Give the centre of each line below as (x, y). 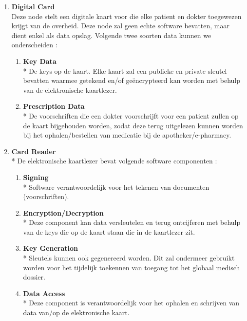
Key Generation (50, 248)
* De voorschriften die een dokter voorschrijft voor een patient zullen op (131, 115)
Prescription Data (54, 106)
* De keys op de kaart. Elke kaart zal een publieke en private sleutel (125, 70)
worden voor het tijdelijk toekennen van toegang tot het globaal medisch (132, 267)
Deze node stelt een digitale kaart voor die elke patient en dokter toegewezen (126, 16)
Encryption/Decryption (63, 212)
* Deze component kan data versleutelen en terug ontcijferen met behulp (132, 222)
